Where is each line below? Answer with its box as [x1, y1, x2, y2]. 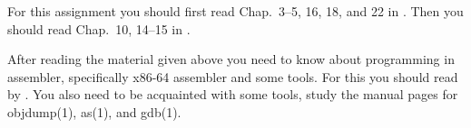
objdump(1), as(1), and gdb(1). [7, 102, 182, 121]
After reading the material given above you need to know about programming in [7, 50, 455, 69]
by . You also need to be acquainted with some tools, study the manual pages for [7, 85, 458, 104]
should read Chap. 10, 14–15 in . [7, 19, 191, 38]
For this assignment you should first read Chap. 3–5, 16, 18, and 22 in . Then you [7, 2, 464, 20]
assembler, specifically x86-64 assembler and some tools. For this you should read [7, 67, 458, 86]
